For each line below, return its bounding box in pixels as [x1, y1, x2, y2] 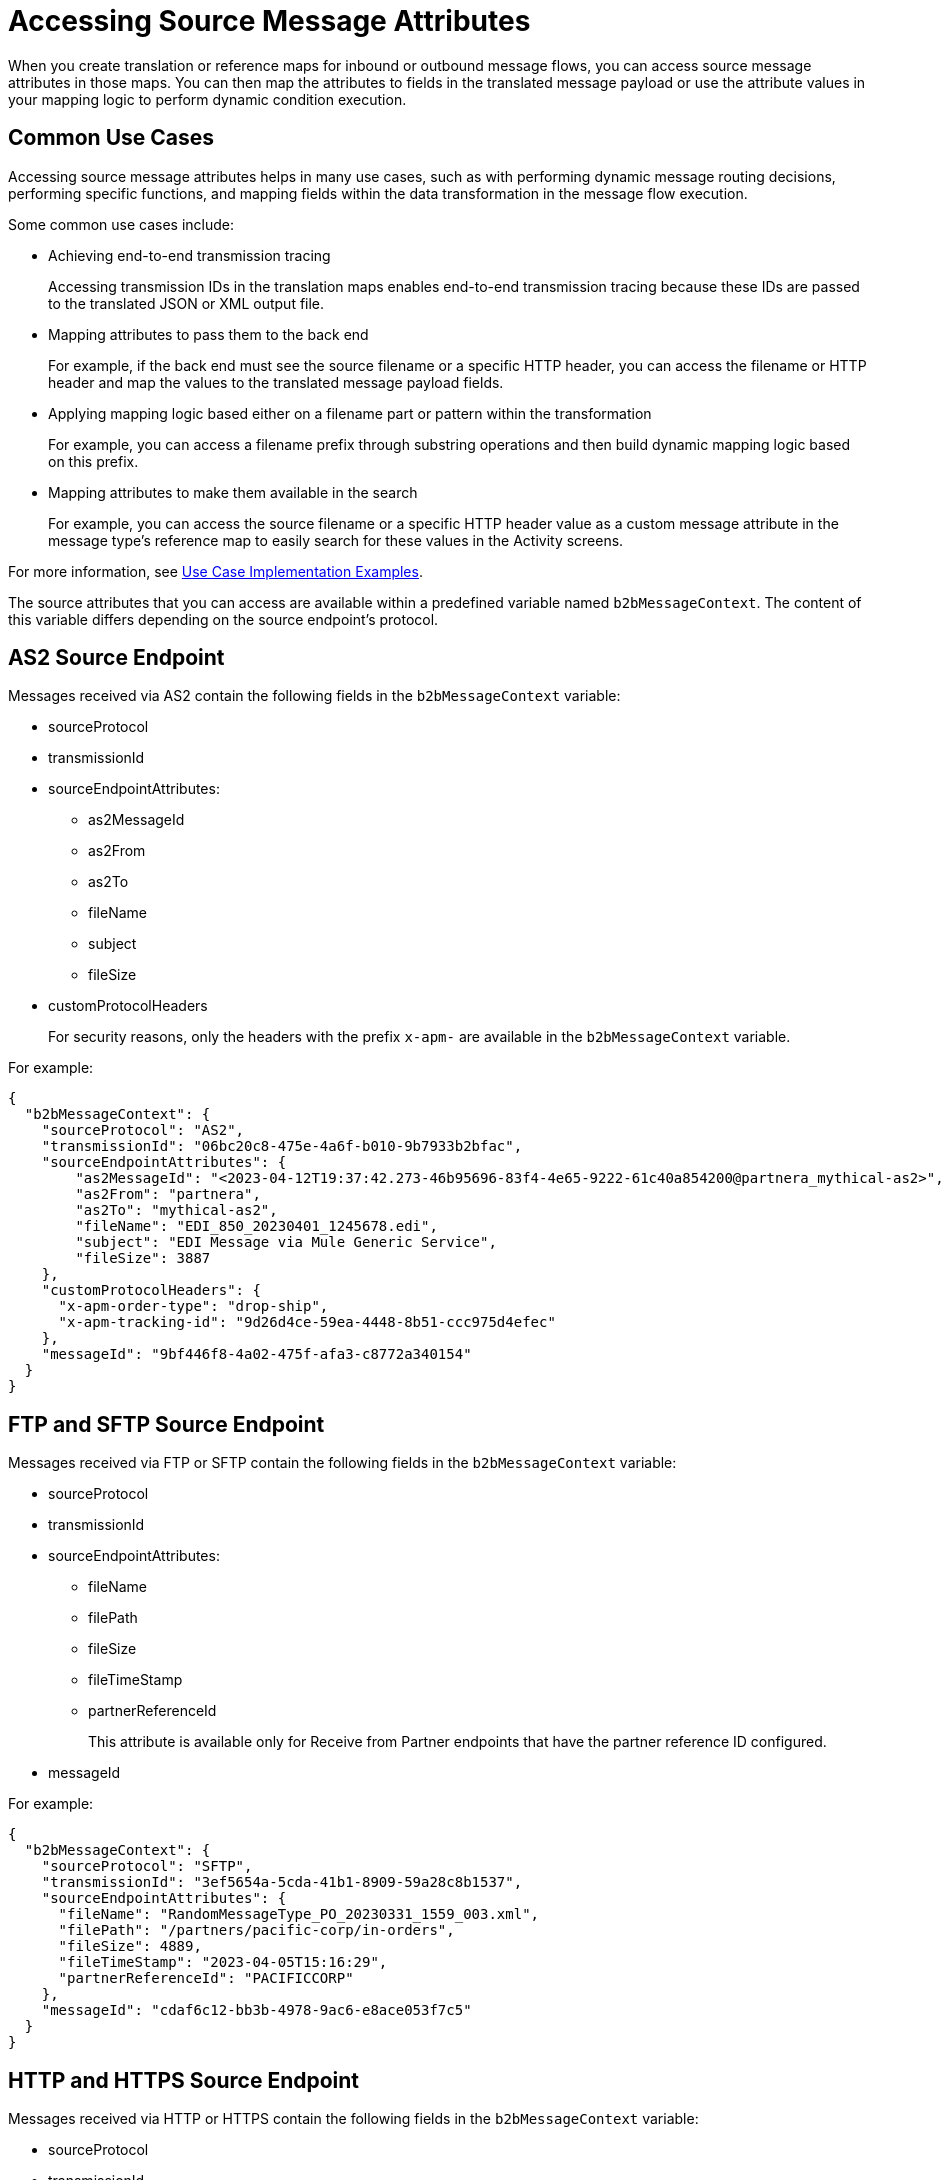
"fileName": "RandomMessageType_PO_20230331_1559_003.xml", [58, 1906, 540, 1923]
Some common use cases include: [8, 215, 235, 233]
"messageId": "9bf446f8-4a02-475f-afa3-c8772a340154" [41, 1346, 472, 1363]
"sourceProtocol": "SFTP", [41, 1858, 253, 1875]
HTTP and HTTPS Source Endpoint [8, 2067, 360, 2093]
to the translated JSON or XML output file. [48, 294, 325, 312]
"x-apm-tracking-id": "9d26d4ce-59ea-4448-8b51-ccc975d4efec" [58, 1314, 556, 1331]
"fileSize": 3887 [75, 1250, 211, 1267]
